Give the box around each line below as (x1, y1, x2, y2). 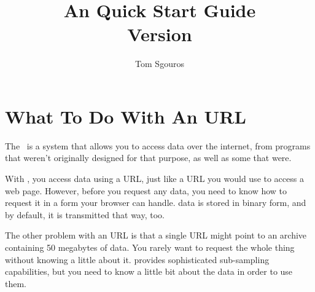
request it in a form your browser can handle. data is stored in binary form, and (5, 196, 306, 209)
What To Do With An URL (5, 103, 246, 128)
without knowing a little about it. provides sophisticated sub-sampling (5, 253, 270, 266)
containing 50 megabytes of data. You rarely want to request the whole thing (5, 241, 295, 253)
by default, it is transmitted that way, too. (5, 208, 165, 221)
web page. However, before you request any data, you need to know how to (5, 184, 287, 197)
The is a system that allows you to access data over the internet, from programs (5, 139, 311, 152)
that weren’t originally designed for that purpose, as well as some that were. (5, 151, 292, 164)
